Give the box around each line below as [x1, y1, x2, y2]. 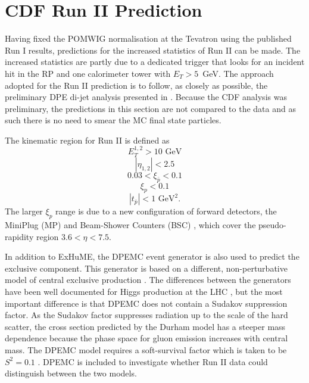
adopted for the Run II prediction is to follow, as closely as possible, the [5, 79, 268, 91]
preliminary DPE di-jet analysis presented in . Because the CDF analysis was [5, 91, 287, 103]
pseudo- [258, 219, 286, 231]
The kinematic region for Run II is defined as [5, 133, 170, 146]
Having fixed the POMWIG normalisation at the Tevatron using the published [5, 32, 292, 45]
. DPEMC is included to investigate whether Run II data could [38, 355, 268, 368]
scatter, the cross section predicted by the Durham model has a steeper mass [5, 320, 286, 332]
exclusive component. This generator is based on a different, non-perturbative [5, 261, 288, 274]
